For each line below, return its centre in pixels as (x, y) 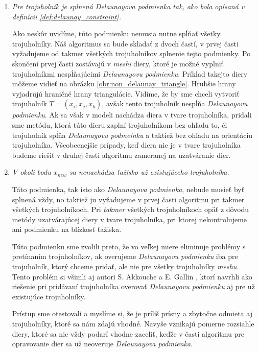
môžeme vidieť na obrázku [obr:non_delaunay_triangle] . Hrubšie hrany (124, 84)
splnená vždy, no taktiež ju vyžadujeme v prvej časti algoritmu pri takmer (128, 199)
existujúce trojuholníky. (49, 296)
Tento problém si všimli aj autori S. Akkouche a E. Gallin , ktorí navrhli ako (132, 276)
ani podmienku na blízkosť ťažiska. (67, 229)
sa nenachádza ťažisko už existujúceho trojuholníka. (149, 172)
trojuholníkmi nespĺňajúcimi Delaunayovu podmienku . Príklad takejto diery (130, 73)
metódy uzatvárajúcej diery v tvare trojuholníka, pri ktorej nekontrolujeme (129, 219)
